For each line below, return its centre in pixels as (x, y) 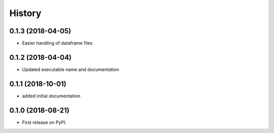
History (25, 13)
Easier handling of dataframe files (57, 43)
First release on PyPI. (44, 122)
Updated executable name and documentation (71, 69)
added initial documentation (51, 96)
